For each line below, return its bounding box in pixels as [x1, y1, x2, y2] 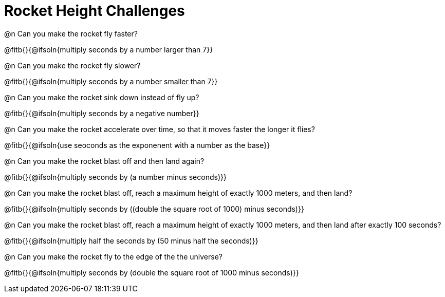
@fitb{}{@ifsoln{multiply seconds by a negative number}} [4, 108, 199, 118]
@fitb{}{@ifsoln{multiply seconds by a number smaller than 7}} [4, 77, 218, 86]
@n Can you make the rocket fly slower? [4, 61, 141, 70]
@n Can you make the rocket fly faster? [4, 29, 138, 38]
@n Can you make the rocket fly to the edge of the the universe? [4, 252, 222, 261]
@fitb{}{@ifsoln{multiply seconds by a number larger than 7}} [4, 45, 213, 54]
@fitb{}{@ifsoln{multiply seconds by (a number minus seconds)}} [4, 172, 227, 181]
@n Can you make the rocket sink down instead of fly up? [4, 92, 199, 102]
